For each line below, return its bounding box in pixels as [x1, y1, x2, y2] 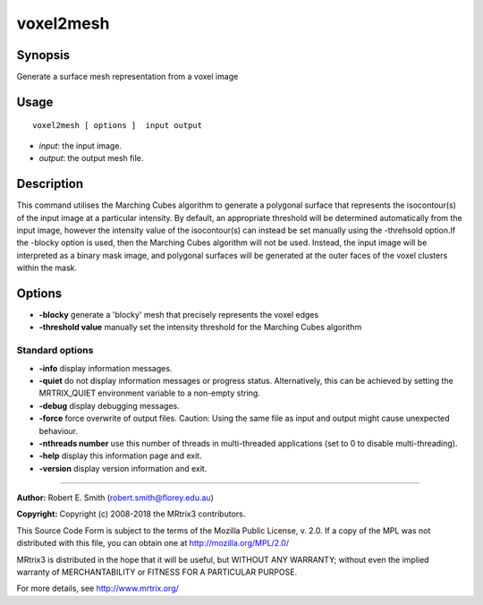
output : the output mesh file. [38, 153, 144, 164]
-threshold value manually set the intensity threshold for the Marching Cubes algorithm [38, 322, 362, 333]
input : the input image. [38, 140, 123, 151]
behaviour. [38, 425, 79, 436]
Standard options [16, 345, 94, 357]
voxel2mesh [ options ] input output [32, 121, 203, 131]
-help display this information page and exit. [38, 450, 202, 461]
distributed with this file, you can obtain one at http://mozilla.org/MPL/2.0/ [16, 538, 290, 549]
